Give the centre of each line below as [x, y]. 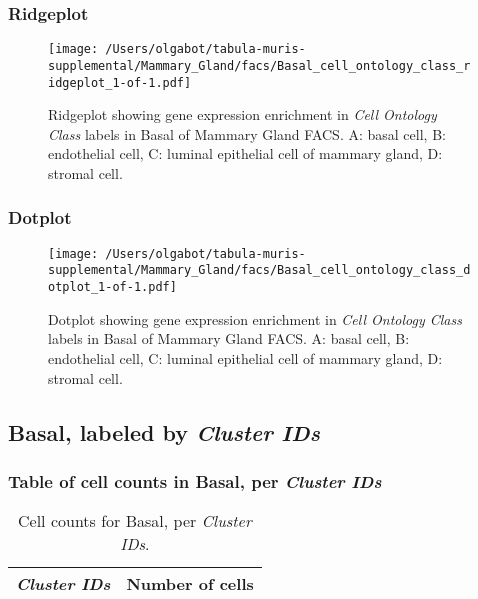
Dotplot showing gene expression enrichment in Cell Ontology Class [255, 318]
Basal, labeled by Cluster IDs [164, 431]
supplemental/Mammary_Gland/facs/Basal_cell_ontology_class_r [259, 65]
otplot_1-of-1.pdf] [112, 287]
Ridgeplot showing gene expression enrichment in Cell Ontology [242, 114]
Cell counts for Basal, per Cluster [135, 521]
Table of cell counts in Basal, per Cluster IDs [195, 480]
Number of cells [190, 584]
